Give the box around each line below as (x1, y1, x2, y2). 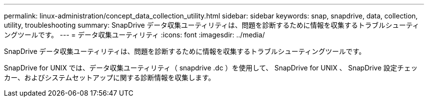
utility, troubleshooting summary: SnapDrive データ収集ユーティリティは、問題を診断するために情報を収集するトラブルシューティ (4, 21, 419, 29)
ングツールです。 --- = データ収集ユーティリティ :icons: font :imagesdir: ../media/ (4, 31, 265, 39)
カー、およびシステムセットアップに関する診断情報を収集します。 (4, 73, 215, 82)
